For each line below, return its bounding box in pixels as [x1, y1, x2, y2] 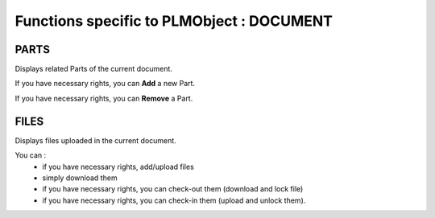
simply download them [42, 173, 118, 183]
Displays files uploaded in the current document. [14, 135, 176, 145]
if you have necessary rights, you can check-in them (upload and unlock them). [42, 195, 306, 205]
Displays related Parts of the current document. [14, 64, 173, 74]
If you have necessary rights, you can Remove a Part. [14, 93, 193, 103]
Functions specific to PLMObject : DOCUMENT [14, 12, 333, 30]
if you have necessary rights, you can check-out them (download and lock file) [42, 184, 304, 194]
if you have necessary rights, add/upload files [42, 162, 195, 171]
